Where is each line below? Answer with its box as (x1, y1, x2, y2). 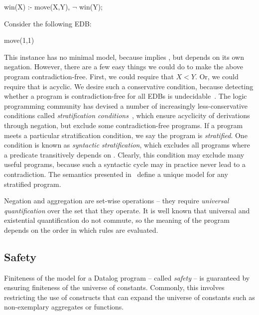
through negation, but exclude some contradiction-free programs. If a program (4, 120, 243, 130)
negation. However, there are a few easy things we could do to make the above (4, 61, 244, 72)
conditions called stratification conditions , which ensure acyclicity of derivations (4, 110, 250, 121)
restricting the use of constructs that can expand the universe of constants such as (4, 292, 255, 302)
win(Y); (79, 1, 103, 11)
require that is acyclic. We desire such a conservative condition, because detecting (4, 81, 254, 91)
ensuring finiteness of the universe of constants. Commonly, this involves (4, 282, 225, 293)
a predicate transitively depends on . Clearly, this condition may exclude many (4, 149, 245, 159)
